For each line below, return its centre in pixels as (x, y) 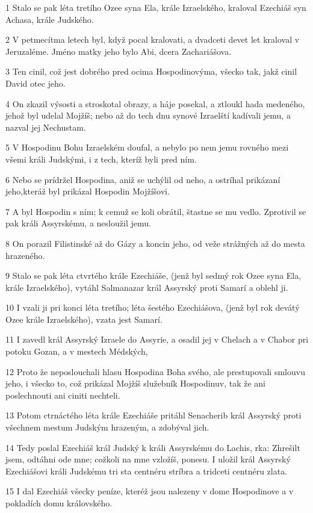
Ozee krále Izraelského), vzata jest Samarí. (84, 319)
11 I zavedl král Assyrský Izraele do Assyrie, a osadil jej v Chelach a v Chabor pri (157, 339)
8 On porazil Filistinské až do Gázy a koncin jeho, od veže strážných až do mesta (155, 243)
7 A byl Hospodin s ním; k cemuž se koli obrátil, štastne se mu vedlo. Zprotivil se (156, 211)
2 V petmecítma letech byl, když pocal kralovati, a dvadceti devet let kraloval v (153, 39)
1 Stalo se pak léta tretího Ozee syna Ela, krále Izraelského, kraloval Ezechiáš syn (156, 7)
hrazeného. (25, 255)
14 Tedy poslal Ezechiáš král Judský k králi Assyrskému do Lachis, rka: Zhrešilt (153, 447)
